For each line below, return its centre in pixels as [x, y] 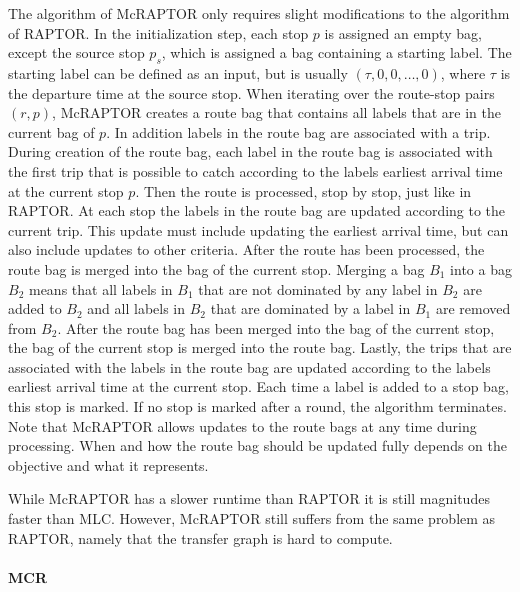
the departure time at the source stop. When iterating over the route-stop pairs [251, 92]
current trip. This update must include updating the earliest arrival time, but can [258, 229]
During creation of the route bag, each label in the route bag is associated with [250, 151]
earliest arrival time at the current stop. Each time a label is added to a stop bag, [258, 386]
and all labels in [136, 308]
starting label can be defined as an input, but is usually [178, 72]
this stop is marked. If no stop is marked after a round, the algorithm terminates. [257, 406]
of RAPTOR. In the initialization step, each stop [158, 32]
